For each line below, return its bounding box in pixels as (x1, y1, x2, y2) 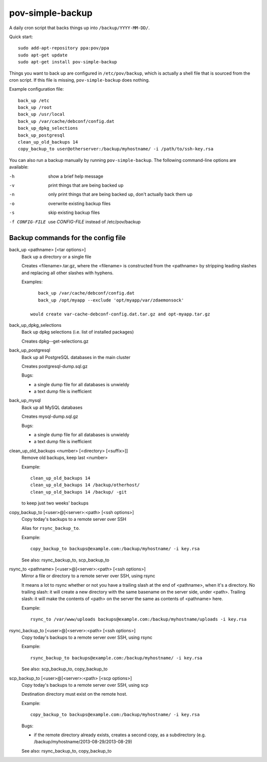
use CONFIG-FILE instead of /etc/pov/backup (48, 218, 141, 225)
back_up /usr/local (18, 111, 65, 117)
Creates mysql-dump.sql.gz (21, 413, 79, 419)
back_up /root (18, 104, 52, 110)
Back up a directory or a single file (21, 254, 91, 259)
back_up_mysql (9, 398, 41, 404)
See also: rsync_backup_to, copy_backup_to (21, 748, 112, 754)
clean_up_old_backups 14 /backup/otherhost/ (30, 482, 140, 488)
